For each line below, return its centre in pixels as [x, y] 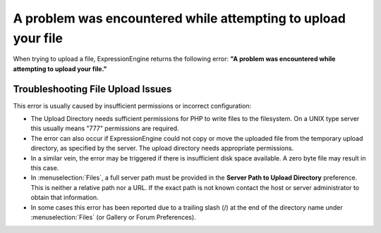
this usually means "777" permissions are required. [105, 128]
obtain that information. [65, 198]
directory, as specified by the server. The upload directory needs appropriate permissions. [162, 149]
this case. [45, 168]
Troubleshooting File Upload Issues [92, 89]
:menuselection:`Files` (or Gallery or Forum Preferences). [114, 217]
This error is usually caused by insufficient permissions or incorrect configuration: [132, 106]
